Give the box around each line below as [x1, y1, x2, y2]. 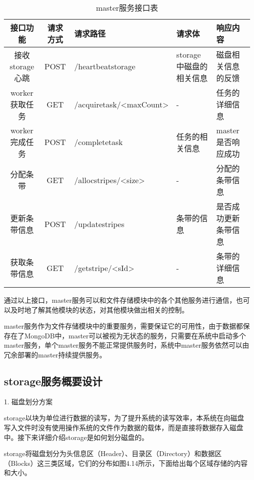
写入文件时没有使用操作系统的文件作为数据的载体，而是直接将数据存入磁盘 [4, 422, 243, 432]
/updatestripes [74, 218, 125, 230]
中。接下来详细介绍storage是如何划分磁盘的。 [4, 432, 148, 442]
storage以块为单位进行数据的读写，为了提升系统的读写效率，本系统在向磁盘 [4, 413, 244, 423]
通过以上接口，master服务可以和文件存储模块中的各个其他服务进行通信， [4, 295, 236, 305]
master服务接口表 [96, 2, 158, 13]
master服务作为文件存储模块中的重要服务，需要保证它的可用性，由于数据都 [4, 321, 243, 331]
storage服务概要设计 [4, 373, 103, 388]
